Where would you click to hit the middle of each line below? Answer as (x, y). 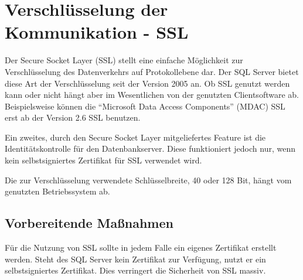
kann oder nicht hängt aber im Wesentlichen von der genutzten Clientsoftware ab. (152, 95)
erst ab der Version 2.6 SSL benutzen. (73, 117)
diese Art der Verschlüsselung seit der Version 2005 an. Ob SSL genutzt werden (147, 83)
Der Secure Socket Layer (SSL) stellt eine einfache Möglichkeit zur (124, 60)
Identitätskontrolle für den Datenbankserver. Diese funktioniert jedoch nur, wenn (150, 148)
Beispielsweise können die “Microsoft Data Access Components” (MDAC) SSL (145, 106)
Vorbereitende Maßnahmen (89, 223)
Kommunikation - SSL (97, 32)
